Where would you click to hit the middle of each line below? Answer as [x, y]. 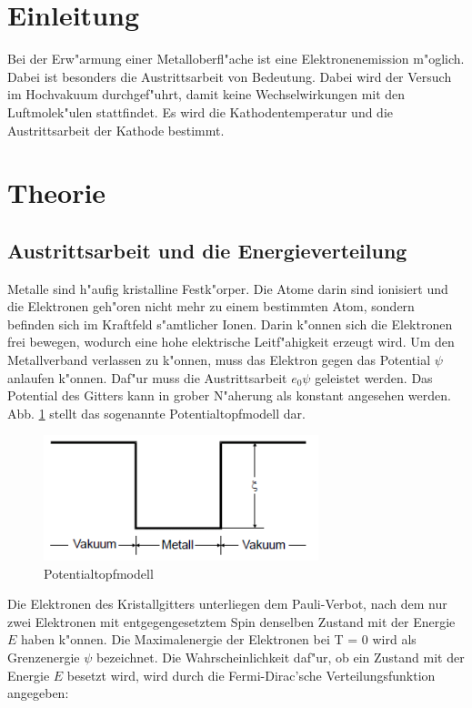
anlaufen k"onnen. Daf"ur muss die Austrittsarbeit [147, 377]
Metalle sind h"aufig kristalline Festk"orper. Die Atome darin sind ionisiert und [228, 288]
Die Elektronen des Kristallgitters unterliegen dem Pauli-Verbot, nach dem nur [227, 604]
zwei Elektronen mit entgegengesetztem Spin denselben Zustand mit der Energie [231, 621]
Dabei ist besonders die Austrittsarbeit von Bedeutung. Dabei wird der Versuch [230, 76]
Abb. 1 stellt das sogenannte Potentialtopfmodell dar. [156, 413]
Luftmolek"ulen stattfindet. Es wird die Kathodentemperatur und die [201, 111]
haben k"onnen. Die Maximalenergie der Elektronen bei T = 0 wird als [219, 639]
